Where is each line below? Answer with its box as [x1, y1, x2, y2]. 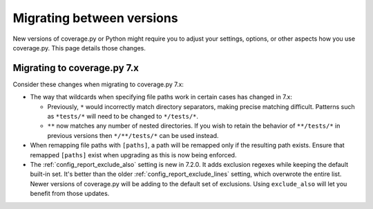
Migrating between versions [12, 10, 179, 26]
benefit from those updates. [30, 190, 110, 198]
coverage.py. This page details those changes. [12, 43, 146, 52]
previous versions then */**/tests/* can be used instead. [47, 131, 219, 139]
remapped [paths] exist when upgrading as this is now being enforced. [30, 150, 237, 159]
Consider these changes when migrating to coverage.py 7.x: [12, 80, 184, 88]
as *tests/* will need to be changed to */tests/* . [47, 112, 199, 121]
